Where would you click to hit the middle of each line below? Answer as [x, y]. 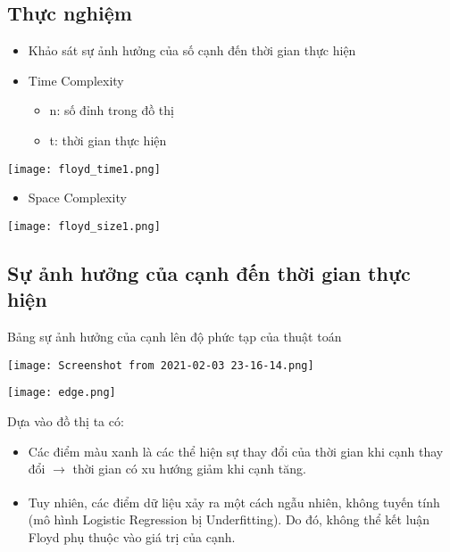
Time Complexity [76, 80]
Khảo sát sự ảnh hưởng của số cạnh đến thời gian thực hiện [192, 50]
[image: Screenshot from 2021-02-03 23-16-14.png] [161, 365]
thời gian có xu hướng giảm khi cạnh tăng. [189, 469]
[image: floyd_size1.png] [84, 226]
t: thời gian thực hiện [108, 140]
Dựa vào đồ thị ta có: [66, 420]
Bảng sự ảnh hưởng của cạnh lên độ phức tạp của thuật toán [175, 337]
